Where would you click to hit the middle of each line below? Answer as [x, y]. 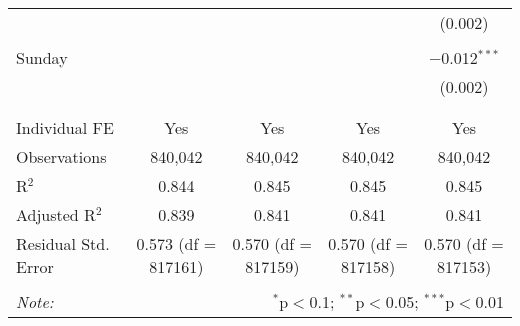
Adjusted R [56, 214]
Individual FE [65, 127]
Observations [61, 156]
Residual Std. [63, 243]
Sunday [42, 57]
